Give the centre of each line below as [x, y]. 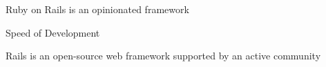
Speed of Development [53, 32]
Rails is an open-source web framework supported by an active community [163, 56]
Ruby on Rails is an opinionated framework [97, 9]
